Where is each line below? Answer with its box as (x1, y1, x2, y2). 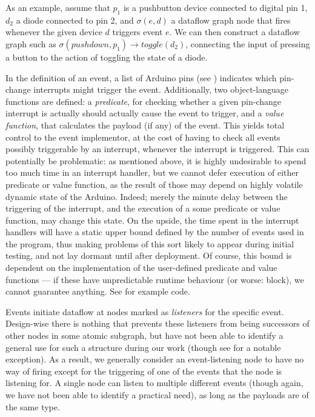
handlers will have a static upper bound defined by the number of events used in (5, 225, 304, 238)
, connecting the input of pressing (185, 37, 310, 50)
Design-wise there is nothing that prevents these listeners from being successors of (5, 317, 310, 330)
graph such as (5, 37, 56, 50)
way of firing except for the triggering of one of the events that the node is (5, 364, 282, 377)
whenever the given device (5, 25, 102, 38)
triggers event (112, 25, 163, 38)
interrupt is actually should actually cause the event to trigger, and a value (5, 107, 284, 119)
